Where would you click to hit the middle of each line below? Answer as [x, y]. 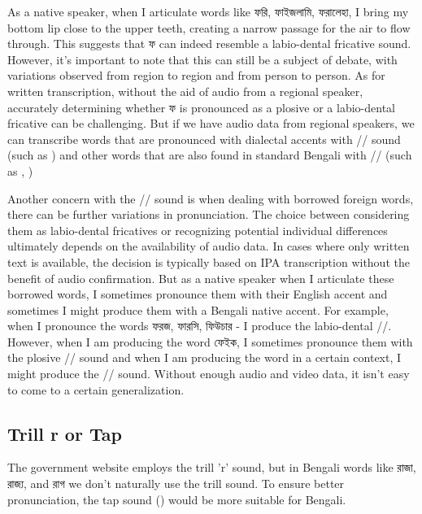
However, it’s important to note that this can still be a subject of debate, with [202, 59]
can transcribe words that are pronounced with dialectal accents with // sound [204, 139]
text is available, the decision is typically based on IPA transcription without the [209, 261]
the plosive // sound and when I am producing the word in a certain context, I [204, 357]
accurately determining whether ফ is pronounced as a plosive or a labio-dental [201, 107]
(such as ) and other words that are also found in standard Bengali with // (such [210, 155]
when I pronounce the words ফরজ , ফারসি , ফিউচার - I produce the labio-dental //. [200, 326]
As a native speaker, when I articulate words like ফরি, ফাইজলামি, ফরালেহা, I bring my [208, 11]
